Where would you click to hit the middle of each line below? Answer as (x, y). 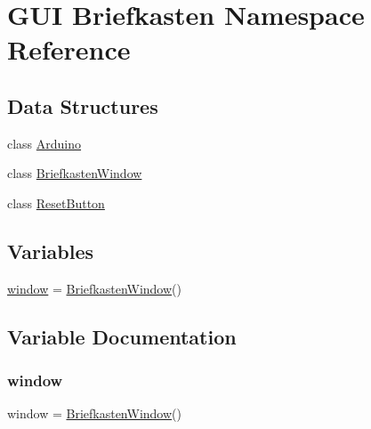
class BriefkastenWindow (75, 173)
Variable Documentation (122, 336)
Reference (69, 49)
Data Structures (83, 105)
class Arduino (44, 143)
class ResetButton (56, 202)
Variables (51, 251)
